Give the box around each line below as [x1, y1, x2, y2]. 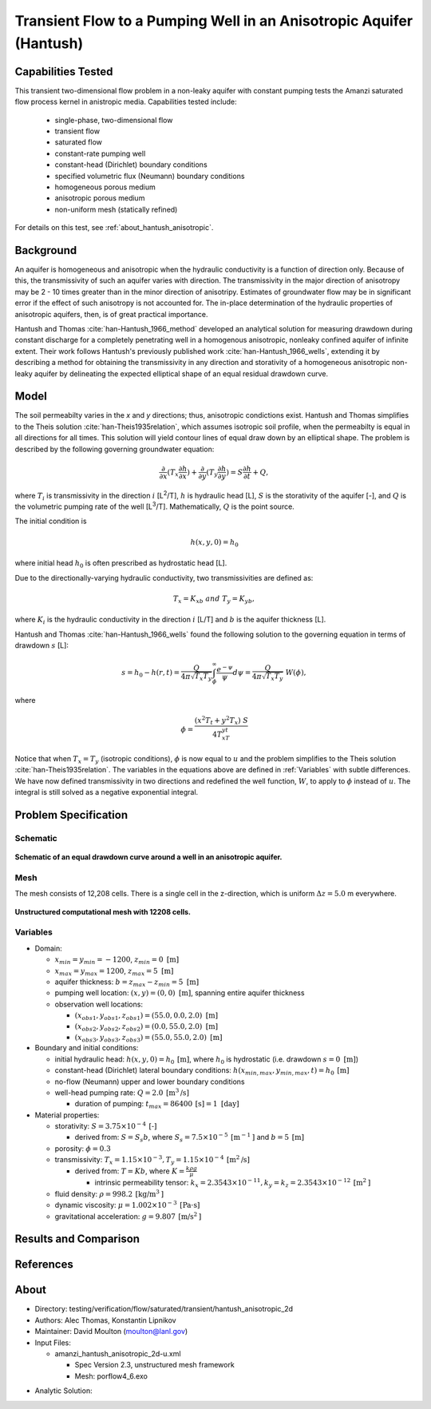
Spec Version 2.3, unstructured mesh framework [74, 1360, 235, 1370]
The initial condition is [14, 516, 87, 526]
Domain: [34, 943, 63, 953]
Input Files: [34, 1338, 72, 1347]
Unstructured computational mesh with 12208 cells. [14, 907, 192, 916]
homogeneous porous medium [54, 182, 156, 192]
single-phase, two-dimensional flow [54, 115, 173, 125]
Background [14, 244, 77, 257]
